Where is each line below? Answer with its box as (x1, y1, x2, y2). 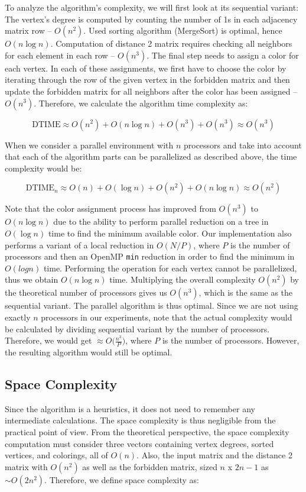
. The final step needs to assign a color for (147, 48, 299, 61)
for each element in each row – (5, 48, 115, 61)
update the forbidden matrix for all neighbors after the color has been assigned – (5, 85, 298, 97)
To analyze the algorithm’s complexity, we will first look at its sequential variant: (5, 1, 299, 13)
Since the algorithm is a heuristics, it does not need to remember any (5, 402, 255, 415)
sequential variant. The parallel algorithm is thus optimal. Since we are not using (5, 299, 298, 312)
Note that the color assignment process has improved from (5, 202, 216, 215)
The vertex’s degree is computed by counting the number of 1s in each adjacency (5, 12, 298, 25)
